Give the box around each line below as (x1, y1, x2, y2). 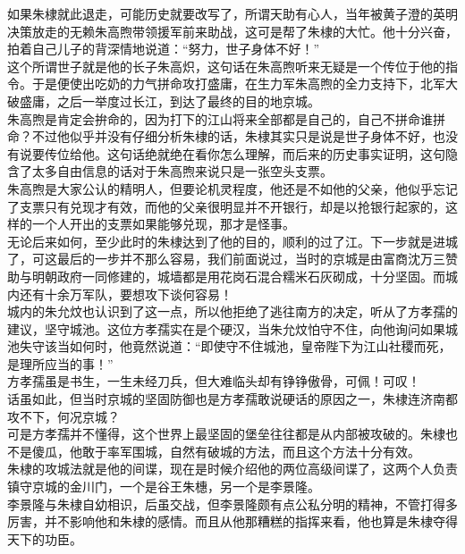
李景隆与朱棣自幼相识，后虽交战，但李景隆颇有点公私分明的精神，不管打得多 (7, 494, 458, 513)
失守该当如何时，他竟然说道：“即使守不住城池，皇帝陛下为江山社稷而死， (19, 337, 452, 356)
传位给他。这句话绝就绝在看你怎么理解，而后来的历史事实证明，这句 (44, 144, 445, 163)
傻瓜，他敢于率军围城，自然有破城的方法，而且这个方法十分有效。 (31, 441, 420, 460)
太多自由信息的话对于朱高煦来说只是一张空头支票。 (31, 162, 333, 180)
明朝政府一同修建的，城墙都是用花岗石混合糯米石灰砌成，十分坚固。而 (31, 266, 445, 285)
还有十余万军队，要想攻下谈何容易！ (19, 284, 232, 303)
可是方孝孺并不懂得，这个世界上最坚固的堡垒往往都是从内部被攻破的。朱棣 (7, 424, 445, 443)
